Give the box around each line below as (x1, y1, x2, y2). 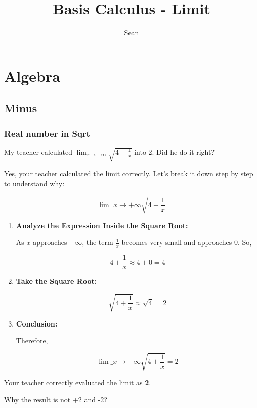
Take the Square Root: (16, 276, 97, 287)
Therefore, (16, 335, 48, 346)
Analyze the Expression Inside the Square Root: (16, 220, 188, 230)
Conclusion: (16, 318, 58, 329)
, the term (82, 237, 113, 248)
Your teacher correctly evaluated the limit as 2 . (4, 377, 151, 388)
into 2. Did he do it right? (134, 146, 215, 157)
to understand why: (4, 178, 65, 188)
